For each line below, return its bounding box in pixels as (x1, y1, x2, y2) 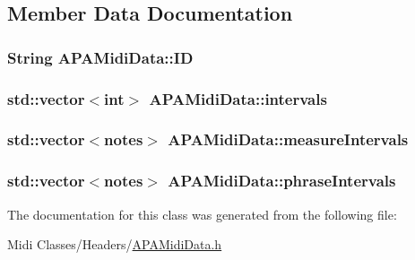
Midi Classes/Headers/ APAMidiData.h (7, 235, 222, 254)
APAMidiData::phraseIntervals (168, 169, 396, 192)
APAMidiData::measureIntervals (168, 128, 409, 151)
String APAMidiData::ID (7, 46, 194, 68)
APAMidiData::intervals (149, 87, 327, 109)
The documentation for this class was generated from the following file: (7, 204, 397, 223)
